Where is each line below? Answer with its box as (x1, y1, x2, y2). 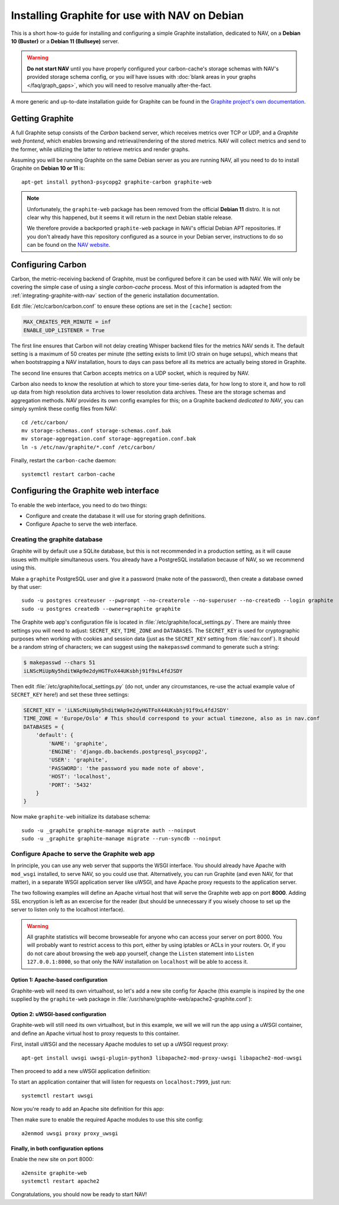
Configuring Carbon (11, 259, 87, 269)
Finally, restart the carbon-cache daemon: (11, 457, 117, 464)
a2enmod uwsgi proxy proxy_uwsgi (21, 1130, 118, 1136)
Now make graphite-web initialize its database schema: (11, 813, 151, 820)
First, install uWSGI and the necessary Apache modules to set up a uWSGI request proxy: (11, 1040, 229, 1048)
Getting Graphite (11, 113, 74, 124)
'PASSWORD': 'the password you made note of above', (48, 765, 205, 772)
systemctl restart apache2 (21, 1178, 100, 1185)
